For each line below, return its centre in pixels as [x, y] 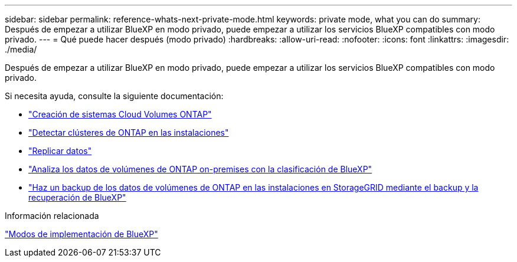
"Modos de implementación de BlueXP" [81, 234]
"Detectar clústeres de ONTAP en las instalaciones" [129, 132]
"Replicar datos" [60, 151]
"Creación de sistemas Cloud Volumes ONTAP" [120, 114]
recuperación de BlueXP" [77, 197]
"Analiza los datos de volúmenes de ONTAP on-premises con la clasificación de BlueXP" [200, 169]
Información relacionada [52, 216]
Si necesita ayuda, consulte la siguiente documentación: [114, 96]
